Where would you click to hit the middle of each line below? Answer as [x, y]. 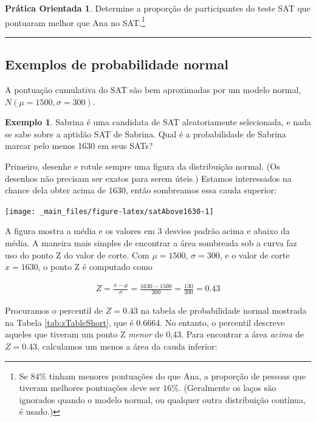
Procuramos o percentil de [54, 310]
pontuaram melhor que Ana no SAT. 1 [75, 21]
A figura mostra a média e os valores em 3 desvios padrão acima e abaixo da [147, 231]
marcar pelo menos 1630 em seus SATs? [79, 146]
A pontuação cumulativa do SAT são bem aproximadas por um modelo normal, [153, 90]
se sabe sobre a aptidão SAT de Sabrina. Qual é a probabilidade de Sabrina [146, 133]
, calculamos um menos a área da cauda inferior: [127, 346]
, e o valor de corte [255, 254]
